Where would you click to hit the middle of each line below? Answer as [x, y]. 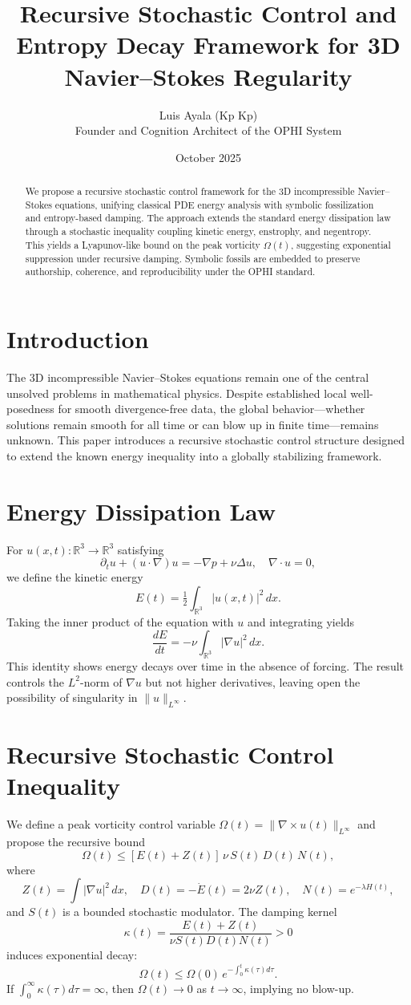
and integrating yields [301, 621]
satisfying [141, 549]
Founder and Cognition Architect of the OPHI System [208, 130]
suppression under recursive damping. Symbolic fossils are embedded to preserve [193, 258]
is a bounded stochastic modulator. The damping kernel [200, 912]
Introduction [78, 339]
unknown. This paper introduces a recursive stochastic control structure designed [206, 440]
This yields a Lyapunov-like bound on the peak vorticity [143, 244]
